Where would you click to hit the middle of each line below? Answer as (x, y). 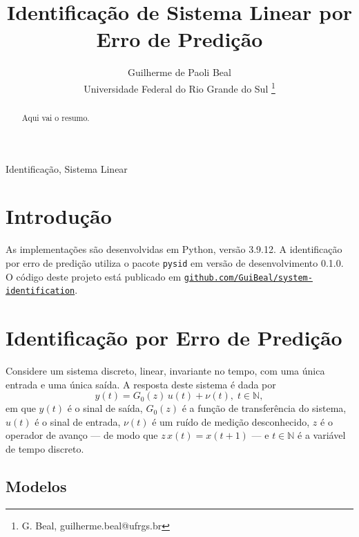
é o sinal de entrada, (78, 421)
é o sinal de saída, (105, 408)
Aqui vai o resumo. (56, 117)
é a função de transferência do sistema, (264, 408)
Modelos (36, 486)
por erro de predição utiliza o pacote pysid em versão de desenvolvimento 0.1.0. (175, 262)
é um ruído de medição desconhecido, (231, 421)
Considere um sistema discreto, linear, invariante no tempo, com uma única (165, 371)
